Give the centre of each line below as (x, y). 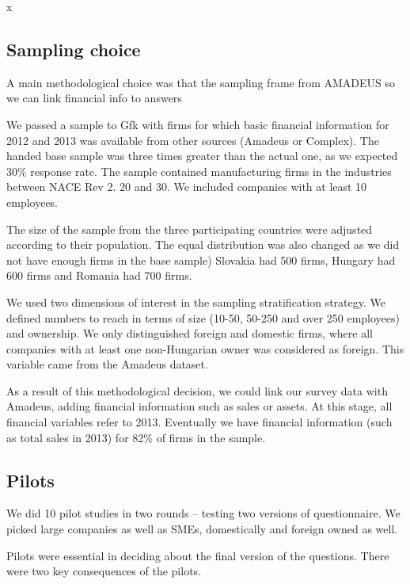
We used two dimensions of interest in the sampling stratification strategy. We (196, 302)
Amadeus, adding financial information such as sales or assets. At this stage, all (199, 406)
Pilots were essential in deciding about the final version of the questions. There (198, 555)
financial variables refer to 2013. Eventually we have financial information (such (199, 422)
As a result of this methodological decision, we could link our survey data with (197, 390)
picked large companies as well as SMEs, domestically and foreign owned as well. (202, 529)
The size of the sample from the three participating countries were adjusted (190, 229)
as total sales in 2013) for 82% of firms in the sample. (136, 437)
